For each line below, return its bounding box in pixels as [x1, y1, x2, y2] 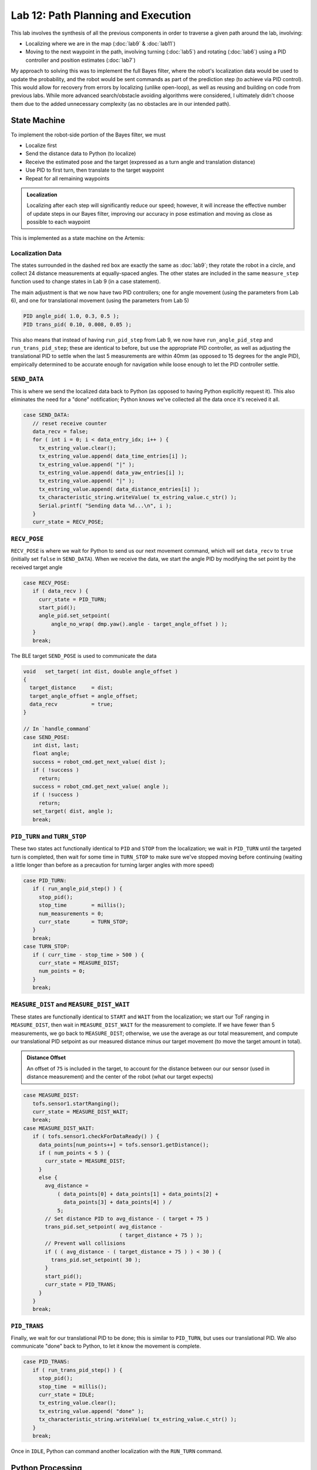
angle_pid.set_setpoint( [38, 612, 110, 619]
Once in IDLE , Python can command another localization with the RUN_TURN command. [11, 1447, 222, 1455]
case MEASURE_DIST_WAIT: [23, 1125, 95, 1131]
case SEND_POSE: [23, 734, 70, 740]
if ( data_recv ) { [32, 588, 89, 594]
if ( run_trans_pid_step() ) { [32, 1367, 123, 1373]
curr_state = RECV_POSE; [32, 519, 104, 526]
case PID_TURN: [23, 877, 67, 884]
